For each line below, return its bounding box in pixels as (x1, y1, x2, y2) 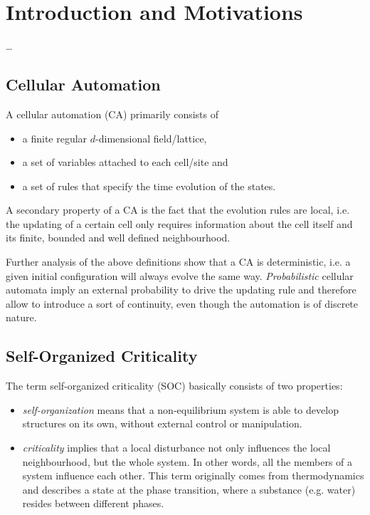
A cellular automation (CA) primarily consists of (6, 106, 219, 121)
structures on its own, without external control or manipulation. (22, 416, 302, 431)
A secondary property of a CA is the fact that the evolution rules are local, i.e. (6, 202, 350, 217)
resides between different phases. (22, 496, 164, 511)
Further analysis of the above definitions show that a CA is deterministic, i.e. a (6, 254, 351, 269)
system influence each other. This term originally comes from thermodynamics (22, 468, 364, 483)
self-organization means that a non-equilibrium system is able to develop (22, 402, 339, 417)
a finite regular (22, 130, 88, 145)
